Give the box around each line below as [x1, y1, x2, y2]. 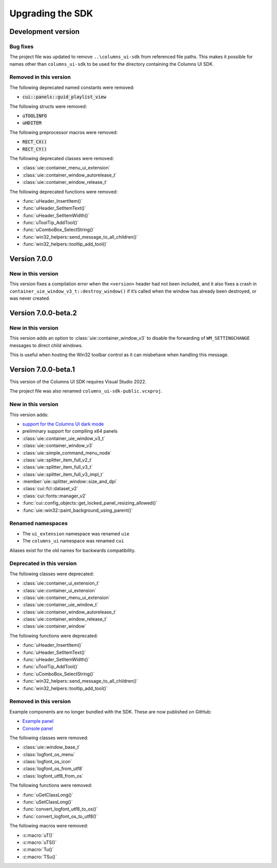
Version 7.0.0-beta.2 [9, 308, 77, 318]
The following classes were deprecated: [9, 570, 94, 577]
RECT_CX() [22, 139, 47, 145]
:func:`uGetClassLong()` [22, 792, 73, 798]
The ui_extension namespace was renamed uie [22, 530, 130, 536]
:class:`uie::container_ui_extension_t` [22, 580, 100, 586]
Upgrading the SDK [9, 8, 93, 19]
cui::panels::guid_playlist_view [22, 94, 107, 100]
